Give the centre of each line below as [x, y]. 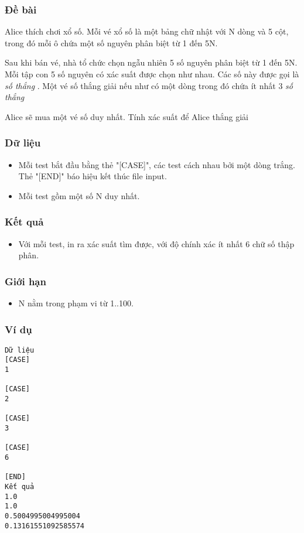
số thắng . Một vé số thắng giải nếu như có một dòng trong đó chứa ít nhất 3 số [149, 85]
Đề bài [21, 9]
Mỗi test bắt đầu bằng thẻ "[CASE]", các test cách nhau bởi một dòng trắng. [157, 164]
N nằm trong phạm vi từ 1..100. [76, 303]
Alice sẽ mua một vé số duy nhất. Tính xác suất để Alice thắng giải [127, 116]
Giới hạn [25, 281]
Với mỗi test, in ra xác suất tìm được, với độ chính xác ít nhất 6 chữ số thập [156, 243]
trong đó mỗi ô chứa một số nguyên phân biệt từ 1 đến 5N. [111, 42]
